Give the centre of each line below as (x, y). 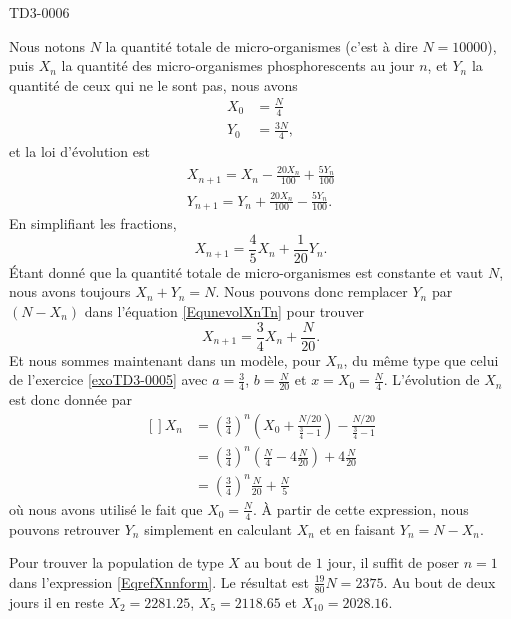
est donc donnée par (71, 399)
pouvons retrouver (65, 528)
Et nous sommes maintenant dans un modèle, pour (165, 359)
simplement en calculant (218, 528)
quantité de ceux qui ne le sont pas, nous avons (153, 84)
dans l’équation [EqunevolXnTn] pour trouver (224, 310)
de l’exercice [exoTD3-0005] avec (108, 379)
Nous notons (47, 45)
